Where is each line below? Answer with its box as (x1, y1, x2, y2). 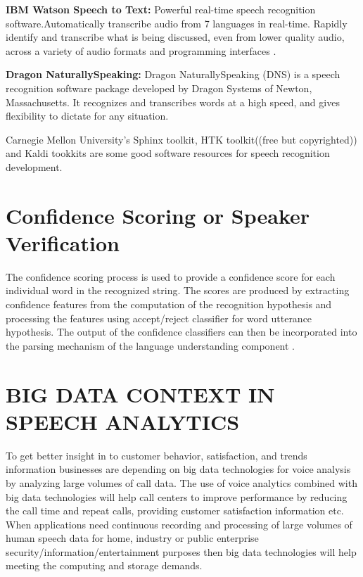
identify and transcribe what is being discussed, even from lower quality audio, (6, 30, 345, 44)
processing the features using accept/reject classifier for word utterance (6, 310, 312, 325)
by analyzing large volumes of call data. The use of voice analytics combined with (6, 475, 357, 490)
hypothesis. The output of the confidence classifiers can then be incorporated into (6, 324, 357, 339)
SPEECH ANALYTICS (6, 407, 240, 436)
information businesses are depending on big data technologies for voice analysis (6, 462, 351, 476)
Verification (6, 228, 120, 257)
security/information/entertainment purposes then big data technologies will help (6, 544, 357, 559)
